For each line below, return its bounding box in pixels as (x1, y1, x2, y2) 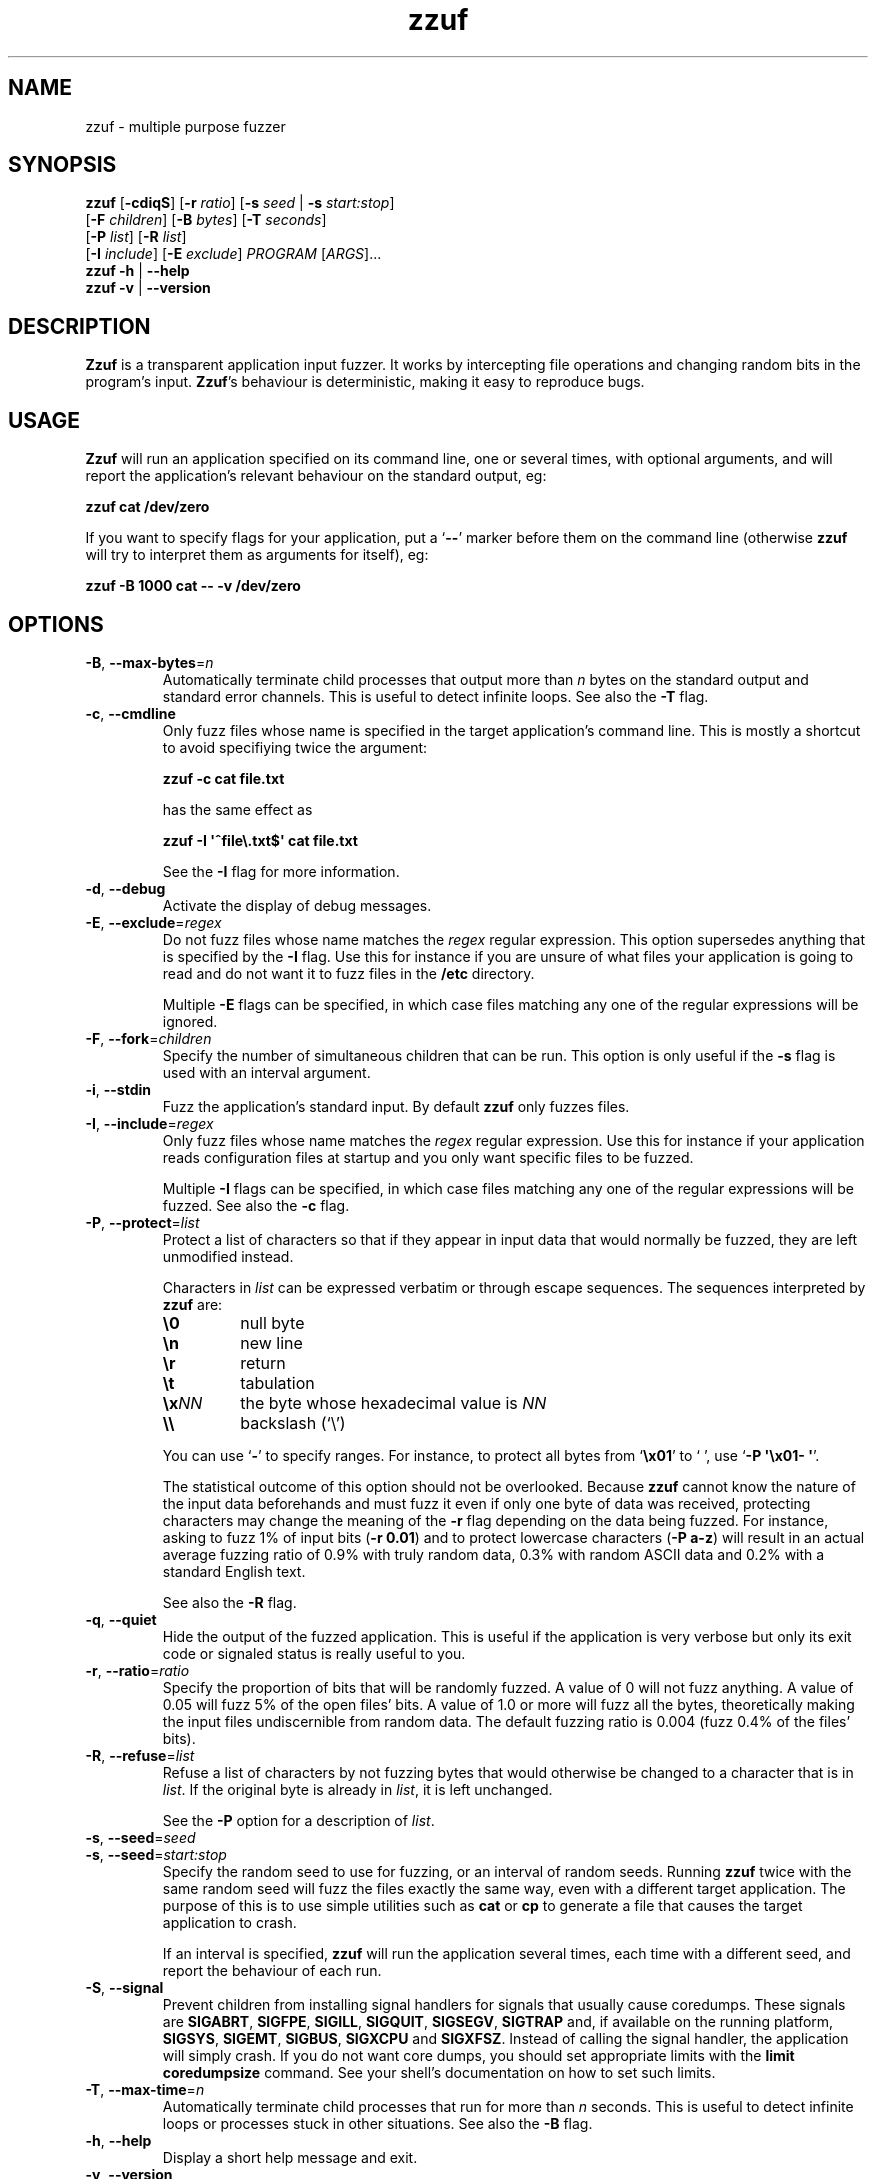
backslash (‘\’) (240, 1412, 346, 1433)
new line (240, 1332, 303, 1353)
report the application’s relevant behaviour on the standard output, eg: (85, 467, 547, 485)
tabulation (240, 1372, 315, 1393)
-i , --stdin (85, 1080, 151, 1098)
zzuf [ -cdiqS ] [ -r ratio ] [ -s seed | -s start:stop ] (85, 194, 395, 212)
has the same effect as (162, 800, 313, 818)
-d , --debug (85, 879, 166, 897)
